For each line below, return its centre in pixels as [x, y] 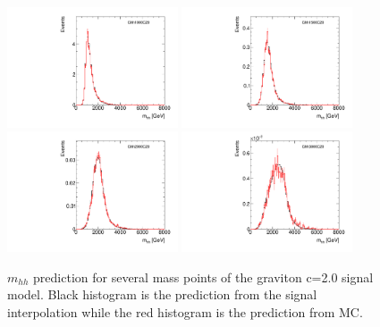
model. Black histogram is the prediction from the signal [162, 294]
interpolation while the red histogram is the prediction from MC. [185, 312]
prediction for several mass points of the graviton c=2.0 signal [203, 277]
